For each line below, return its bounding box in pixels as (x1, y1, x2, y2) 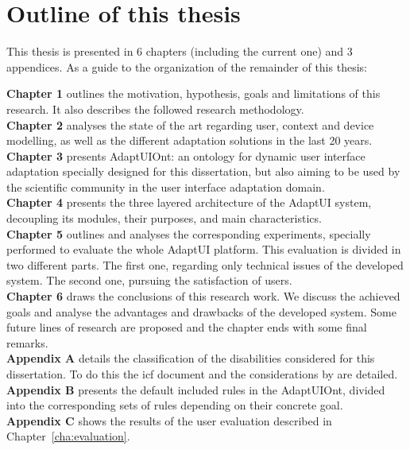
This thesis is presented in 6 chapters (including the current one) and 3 (6, 43, 353, 60)
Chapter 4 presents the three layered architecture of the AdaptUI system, (6, 194, 372, 211)
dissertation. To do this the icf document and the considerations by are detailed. (6, 366, 398, 382)
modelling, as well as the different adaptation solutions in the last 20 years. (6, 132, 373, 149)
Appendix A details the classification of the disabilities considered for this (6, 350, 375, 367)
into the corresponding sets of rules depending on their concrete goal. (6, 397, 343, 413)
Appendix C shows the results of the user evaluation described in (6, 412, 332, 429)
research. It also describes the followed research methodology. (6, 100, 304, 117)
